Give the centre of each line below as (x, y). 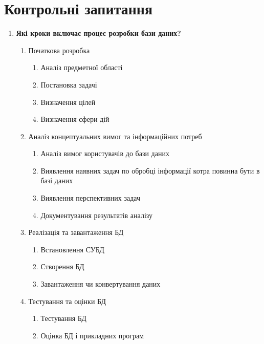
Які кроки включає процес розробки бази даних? (98, 33)
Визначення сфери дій (75, 119)
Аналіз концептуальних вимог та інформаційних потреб (115, 136)
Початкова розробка (59, 50)
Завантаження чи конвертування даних (101, 284)
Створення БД (62, 266)
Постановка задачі (69, 84)
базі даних (57, 180)
